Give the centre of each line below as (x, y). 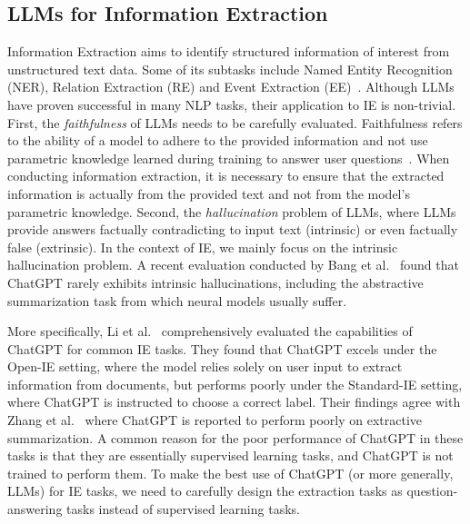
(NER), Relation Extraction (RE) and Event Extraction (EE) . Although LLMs (231, 87)
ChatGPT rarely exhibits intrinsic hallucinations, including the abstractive (215, 282)
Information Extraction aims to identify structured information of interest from (229, 51)
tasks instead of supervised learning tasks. (183, 509)
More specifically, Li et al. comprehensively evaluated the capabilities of (210, 331)
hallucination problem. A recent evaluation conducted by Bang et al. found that (233, 265)
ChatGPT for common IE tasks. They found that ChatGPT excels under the (222, 348)
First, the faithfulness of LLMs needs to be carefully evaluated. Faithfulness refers (235, 122)
